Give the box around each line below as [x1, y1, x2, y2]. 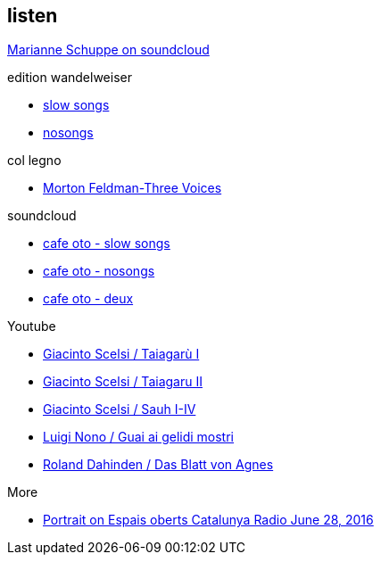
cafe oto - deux [43, 291, 134, 307]
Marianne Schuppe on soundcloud [7, 42, 210, 58]
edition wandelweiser [7, 70, 132, 86]
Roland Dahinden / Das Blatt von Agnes [43, 457, 274, 473]
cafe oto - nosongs [43, 263, 155, 279]
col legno [7, 153, 62, 169]
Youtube [7, 318, 56, 335]
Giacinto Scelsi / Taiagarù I [43, 346, 200, 362]
